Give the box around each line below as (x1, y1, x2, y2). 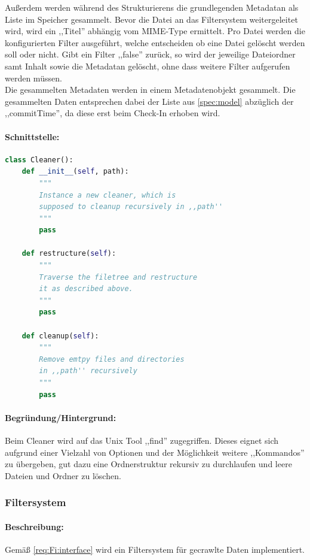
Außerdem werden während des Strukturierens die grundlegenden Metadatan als (5, 1, 299, 13)
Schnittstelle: (5, 130, 60, 143)
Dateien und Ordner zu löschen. (5, 469, 121, 482)
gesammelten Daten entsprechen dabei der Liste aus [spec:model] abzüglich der (5, 95, 294, 107)
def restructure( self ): (22, 249, 116, 258)
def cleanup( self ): (22, 331, 99, 340)
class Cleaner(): (5, 155, 73, 164)
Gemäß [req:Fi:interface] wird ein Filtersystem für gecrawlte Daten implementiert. (5, 543, 305, 556)
